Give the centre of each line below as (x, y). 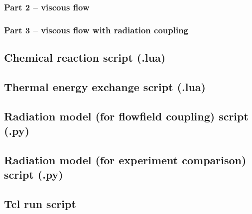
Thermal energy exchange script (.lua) (105, 86)
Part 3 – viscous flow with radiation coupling (96, 30)
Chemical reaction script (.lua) (85, 57)
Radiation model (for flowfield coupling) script (126, 116)
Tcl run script (40, 203)
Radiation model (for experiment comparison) (125, 160)
